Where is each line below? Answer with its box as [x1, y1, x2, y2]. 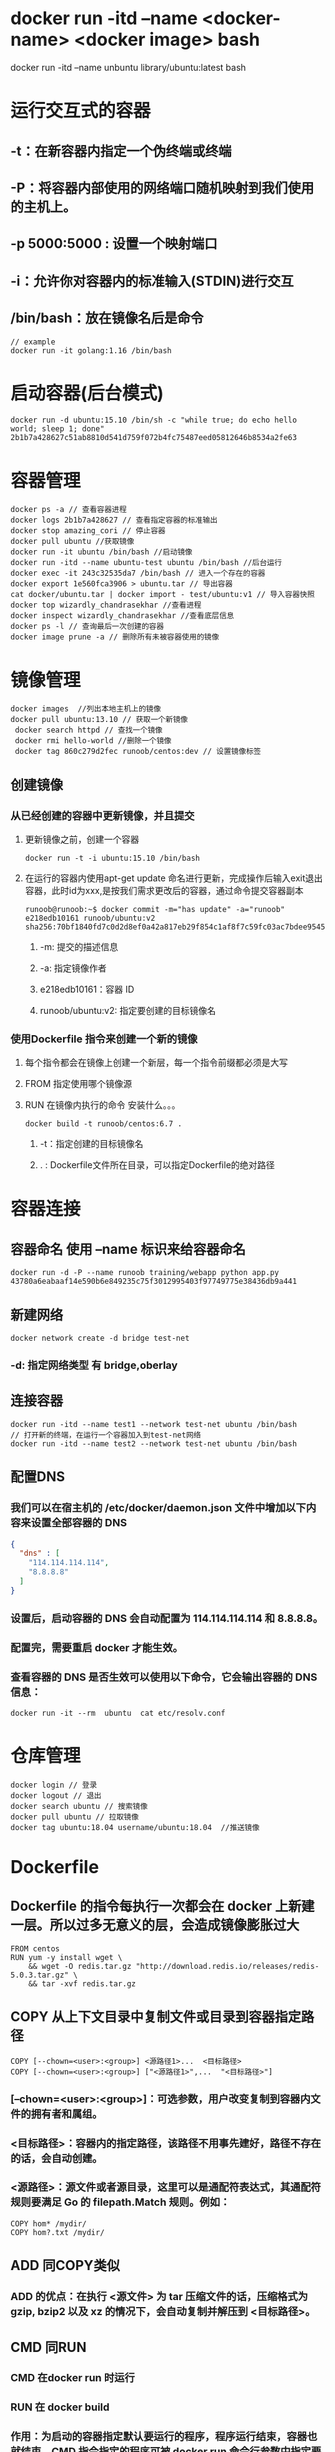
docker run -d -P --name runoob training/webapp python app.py [10, 1268, 280, 1278]
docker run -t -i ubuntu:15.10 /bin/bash [24, 853, 200, 863]
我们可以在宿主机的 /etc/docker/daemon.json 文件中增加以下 [10, 1501, 307, 1515]
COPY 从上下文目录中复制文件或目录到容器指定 [10, 2008, 302, 2026]
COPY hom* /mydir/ [10, 2218, 87, 2229]
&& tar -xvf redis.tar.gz [28, 1978, 137, 1989]
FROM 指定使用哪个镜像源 [24, 1078, 133, 1090]
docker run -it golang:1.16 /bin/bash [10, 345, 172, 356]
